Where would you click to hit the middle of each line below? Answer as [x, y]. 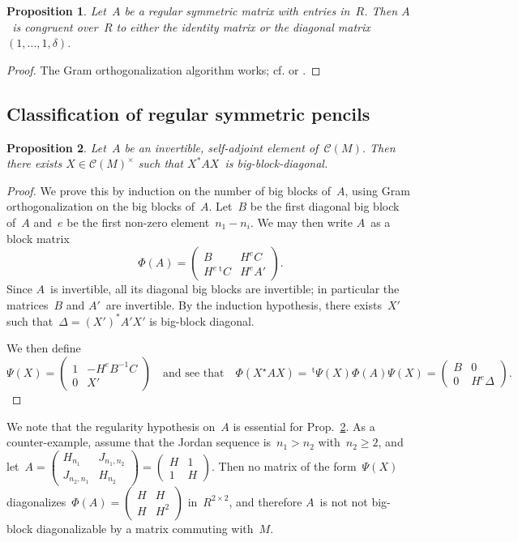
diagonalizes [36, 501]
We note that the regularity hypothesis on [111, 426]
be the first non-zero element [138, 222]
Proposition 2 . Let [56, 147]
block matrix [38, 238]
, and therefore [265, 501]
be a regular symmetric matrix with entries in [237, 11]
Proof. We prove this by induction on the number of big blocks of [169, 190]
